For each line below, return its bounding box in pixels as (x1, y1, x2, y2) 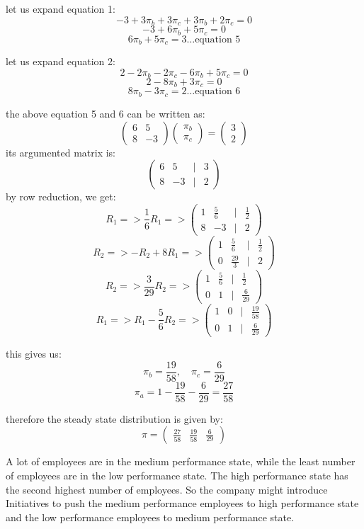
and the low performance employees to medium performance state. (6, 509, 295, 524)
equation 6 (195, 86, 241, 97)
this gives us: (6, 346, 62, 361)
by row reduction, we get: (6, 189, 116, 204)
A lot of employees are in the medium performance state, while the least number (6, 454, 356, 469)
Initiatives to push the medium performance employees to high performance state (6, 496, 359, 511)
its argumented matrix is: (6, 144, 116, 159)
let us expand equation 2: (6, 53, 115, 68)
